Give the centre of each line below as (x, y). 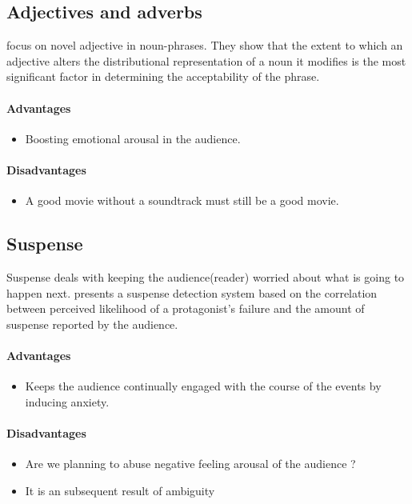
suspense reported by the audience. (92, 324)
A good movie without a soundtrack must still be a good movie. (182, 200)
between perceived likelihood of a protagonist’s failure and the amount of (186, 308)
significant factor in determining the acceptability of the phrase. (163, 76)
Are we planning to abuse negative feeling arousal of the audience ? (190, 464)
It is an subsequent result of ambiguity (120, 490)
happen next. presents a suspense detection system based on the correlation (192, 292)
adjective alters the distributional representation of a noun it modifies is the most (206, 60)
